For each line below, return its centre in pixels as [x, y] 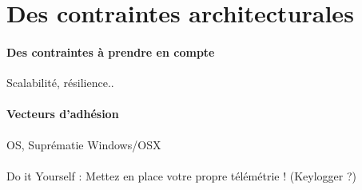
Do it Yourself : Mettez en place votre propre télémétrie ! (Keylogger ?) [181, 175]
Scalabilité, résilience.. [60, 83]
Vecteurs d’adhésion [63, 114]
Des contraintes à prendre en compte [111, 51]
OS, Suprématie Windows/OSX [84, 144]
